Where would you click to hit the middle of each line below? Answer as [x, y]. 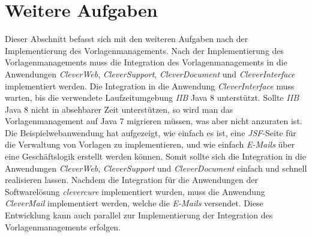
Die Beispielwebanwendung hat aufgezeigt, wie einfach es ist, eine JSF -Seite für [151, 132]
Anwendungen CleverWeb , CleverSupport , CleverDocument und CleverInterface [150, 73]
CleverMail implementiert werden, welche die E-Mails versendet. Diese [134, 203]
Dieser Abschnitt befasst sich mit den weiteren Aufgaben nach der [127, 39]
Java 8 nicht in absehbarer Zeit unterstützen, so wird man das [119, 109]
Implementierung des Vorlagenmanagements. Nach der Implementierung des [145, 50]
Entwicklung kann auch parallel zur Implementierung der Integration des [139, 215]
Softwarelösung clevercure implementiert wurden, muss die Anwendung [135, 191]
